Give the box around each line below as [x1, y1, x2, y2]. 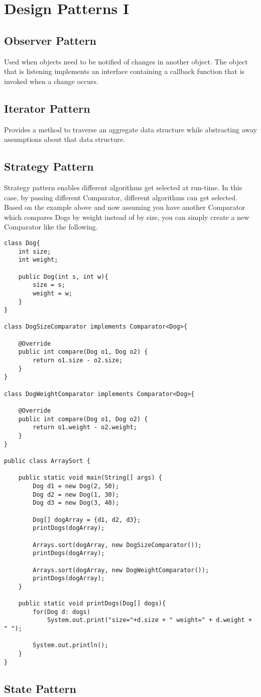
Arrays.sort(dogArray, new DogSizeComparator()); [33, 541, 202, 549]
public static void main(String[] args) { [18, 474, 162, 482]
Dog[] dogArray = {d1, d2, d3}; [33, 516, 141, 523]
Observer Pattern [4, 32, 97, 48]
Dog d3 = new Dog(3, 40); [33, 499, 119, 507]
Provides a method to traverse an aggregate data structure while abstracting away [4, 124, 257, 134]
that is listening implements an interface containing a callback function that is [4, 66, 245, 76]
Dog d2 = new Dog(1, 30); [33, 491, 119, 498]
